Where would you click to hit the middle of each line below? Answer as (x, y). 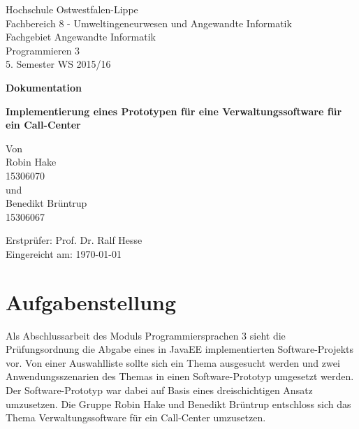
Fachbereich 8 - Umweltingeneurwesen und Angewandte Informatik (149, 23)
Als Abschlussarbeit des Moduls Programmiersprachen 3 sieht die (146, 335)
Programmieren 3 (43, 50)
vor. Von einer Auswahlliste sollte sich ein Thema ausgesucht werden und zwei (173, 362)
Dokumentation (44, 87)
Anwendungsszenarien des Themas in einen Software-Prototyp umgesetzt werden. (180, 376)
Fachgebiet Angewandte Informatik (81, 37)
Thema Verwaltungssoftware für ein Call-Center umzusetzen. (136, 417)
